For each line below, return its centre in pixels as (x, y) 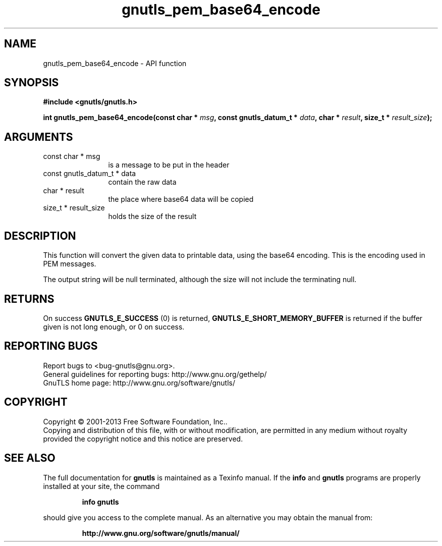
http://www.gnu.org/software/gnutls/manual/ (161, 533)
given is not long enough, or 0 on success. (114, 326)
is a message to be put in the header (169, 165)
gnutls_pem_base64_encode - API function (115, 63)
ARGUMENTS (39, 137)
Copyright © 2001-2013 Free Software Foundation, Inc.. (135, 421)
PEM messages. (70, 264)
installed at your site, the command (101, 486)
